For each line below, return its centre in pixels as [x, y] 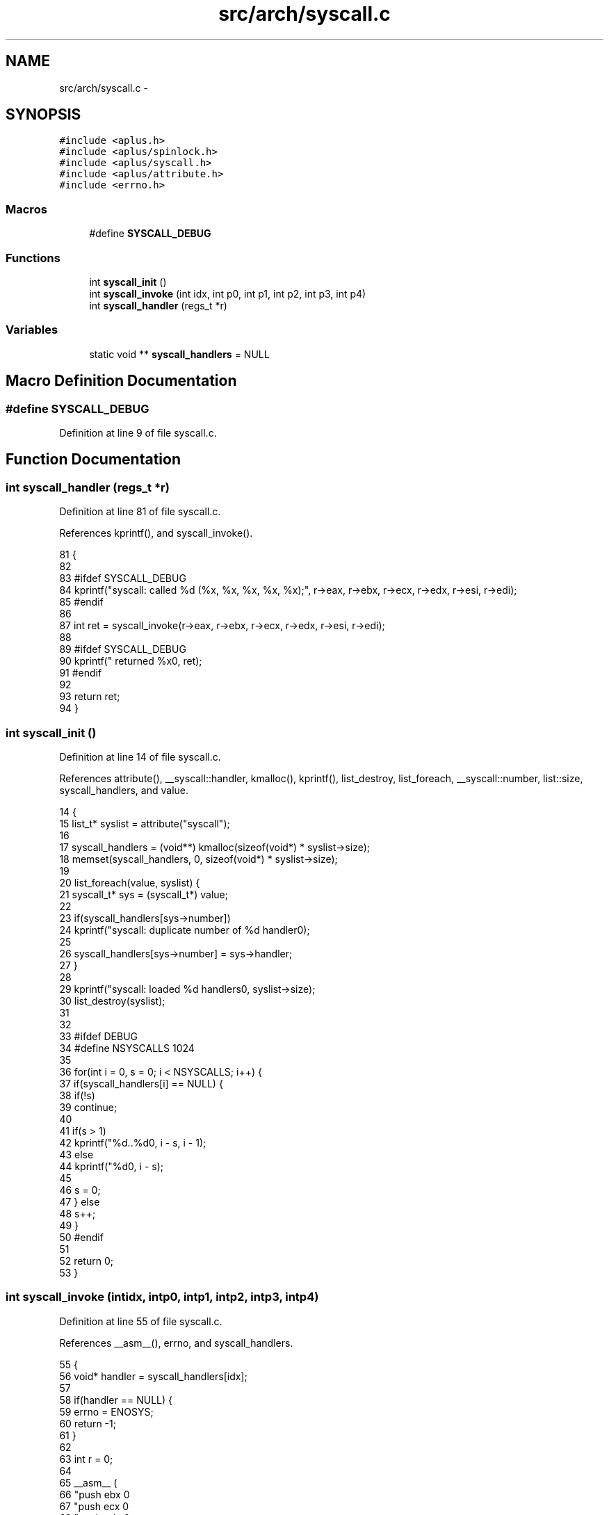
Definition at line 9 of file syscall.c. [138, 432]
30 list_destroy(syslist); [112, 1000]
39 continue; [88, 1107]
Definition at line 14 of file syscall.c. [140, 756]
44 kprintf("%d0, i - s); [111, 1166]
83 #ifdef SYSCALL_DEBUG [123, 578]
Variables [32, 330]
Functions [33, 258]
